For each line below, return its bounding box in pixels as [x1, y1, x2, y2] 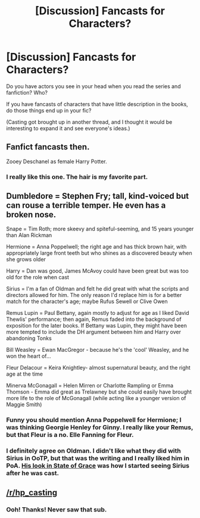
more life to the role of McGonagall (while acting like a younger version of [6, 395, 186, 402]
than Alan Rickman [6, 232, 52, 239]
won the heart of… [6, 352, 52, 360]
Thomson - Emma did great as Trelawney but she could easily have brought [6, 388, 192, 395]
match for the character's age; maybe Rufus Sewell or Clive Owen [6, 298, 168, 305]
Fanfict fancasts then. [6, 142, 90, 152]
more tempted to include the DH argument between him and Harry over [6, 329, 182, 336]
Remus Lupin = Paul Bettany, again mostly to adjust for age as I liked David [6, 310, 189, 317]
